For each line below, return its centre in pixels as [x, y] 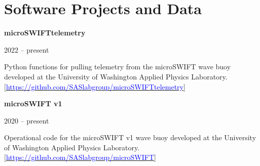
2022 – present [27, 49]
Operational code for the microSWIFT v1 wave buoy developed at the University [130, 137]
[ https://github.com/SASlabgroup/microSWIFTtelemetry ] [95, 86]
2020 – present [27, 120]
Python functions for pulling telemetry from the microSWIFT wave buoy [118, 67]
